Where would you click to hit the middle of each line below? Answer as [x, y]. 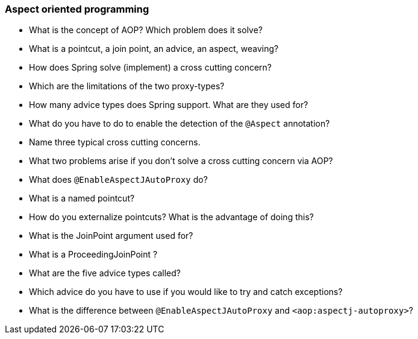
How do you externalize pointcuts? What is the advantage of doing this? [171, 217]
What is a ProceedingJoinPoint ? [93, 255]
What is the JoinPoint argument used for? [111, 236]
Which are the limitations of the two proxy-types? [127, 86]
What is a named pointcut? [82, 198]
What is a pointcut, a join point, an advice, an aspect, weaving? [154, 49]
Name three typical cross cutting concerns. [115, 142]
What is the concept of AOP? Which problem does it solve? [146, 30]
